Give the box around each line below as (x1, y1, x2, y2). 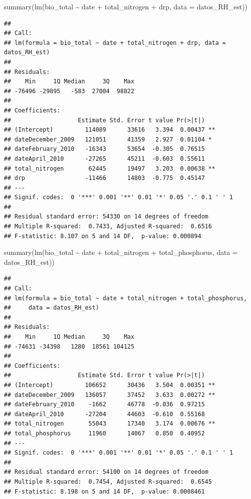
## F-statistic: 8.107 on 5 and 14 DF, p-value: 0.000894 (4, 232, 201, 240)
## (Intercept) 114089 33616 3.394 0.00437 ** (4, 126, 216, 134)
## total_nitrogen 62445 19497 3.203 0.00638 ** (4, 165, 216, 172)
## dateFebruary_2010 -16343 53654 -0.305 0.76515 (4, 145, 205, 153)
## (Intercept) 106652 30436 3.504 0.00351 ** (4, 381, 216, 389)
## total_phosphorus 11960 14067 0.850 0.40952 (4, 429, 205, 437)
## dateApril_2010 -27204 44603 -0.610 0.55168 (4, 410, 205, 418)
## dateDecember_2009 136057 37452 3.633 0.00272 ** (4, 391, 216, 398)
